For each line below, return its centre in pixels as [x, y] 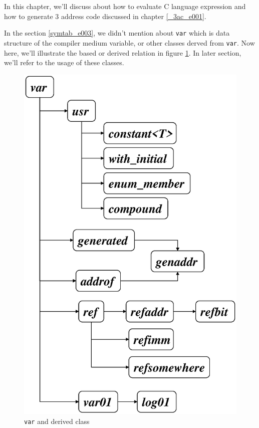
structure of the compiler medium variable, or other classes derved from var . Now [129, 42]
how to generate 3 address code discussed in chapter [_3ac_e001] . [105, 16]
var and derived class [57, 421]
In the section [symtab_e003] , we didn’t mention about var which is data [117, 33]
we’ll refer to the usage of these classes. [64, 62]
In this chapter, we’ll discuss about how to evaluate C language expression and [125, 6]
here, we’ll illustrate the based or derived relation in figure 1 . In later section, [123, 52]
